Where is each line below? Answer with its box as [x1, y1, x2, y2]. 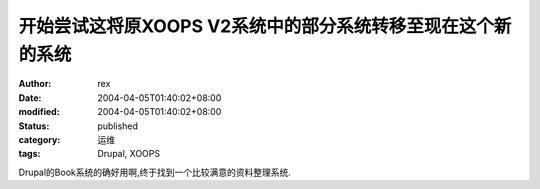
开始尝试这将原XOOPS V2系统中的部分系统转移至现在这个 [18, 15, 494, 37]
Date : [18, 91, 42, 104]
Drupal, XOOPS [97, 148, 160, 160]
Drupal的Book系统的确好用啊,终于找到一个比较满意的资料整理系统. [18, 166, 292, 178]
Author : [18, 78, 52, 90]
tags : [18, 148, 41, 160]
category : [18, 133, 61, 145]
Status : [18, 120, 50, 132]
